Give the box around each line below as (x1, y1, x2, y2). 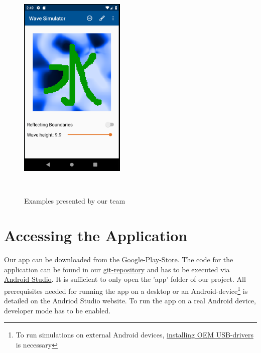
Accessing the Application (4, 225, 188, 246)
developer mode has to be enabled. (4, 305, 111, 315)
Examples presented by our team (24, 196, 125, 206)
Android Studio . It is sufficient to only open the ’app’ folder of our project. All (4, 274, 246, 284)
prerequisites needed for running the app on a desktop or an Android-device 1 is (4, 284, 248, 296)
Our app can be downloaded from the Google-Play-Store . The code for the (4, 254, 233, 265)
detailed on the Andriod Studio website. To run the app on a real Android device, (4, 295, 256, 306)
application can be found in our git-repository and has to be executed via (4, 264, 230, 274)
